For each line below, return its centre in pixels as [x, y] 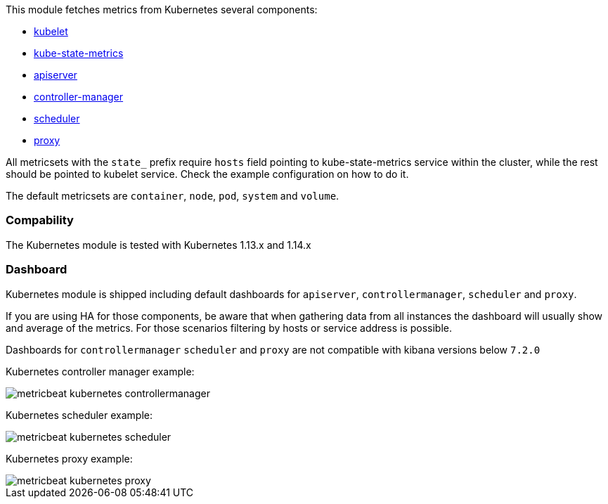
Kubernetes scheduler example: [79, 415]
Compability [40, 220]
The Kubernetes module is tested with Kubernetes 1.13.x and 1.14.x [159, 245]
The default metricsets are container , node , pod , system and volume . [173, 196]
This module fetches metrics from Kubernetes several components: [162, 9]
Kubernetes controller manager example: [100, 371]
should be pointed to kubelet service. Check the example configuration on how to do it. [207, 174]
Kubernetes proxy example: [69, 458]
